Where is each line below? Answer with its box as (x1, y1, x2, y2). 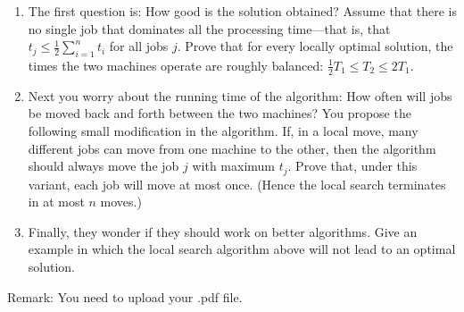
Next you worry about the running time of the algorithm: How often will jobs (28, 86, 452, 105)
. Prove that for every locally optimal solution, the (177, 37, 453, 55)
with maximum (192, 156, 275, 175)
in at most (28, 192, 85, 211)
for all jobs (109, 37, 169, 55)
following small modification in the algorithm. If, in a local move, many (28, 122, 418, 139)
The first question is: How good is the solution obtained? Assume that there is (28, 2, 457, 20)
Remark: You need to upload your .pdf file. (7, 287, 243, 306)
